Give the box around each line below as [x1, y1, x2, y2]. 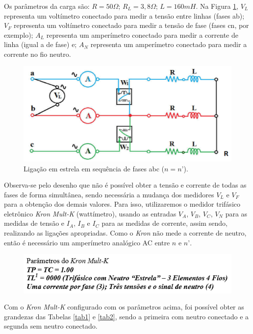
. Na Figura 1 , [196, 1, 238, 11]
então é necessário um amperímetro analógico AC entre [4, 237, 170, 247]
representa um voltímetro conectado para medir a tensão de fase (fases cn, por [13, 20, 249, 30]
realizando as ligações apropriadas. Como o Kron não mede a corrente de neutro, [4, 228, 247, 238]
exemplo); [4, 29, 33, 40]
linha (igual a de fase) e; [4, 39, 77, 49]
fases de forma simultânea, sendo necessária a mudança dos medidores [4, 189, 214, 199]
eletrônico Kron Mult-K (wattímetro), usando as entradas [4, 208, 177, 218]
